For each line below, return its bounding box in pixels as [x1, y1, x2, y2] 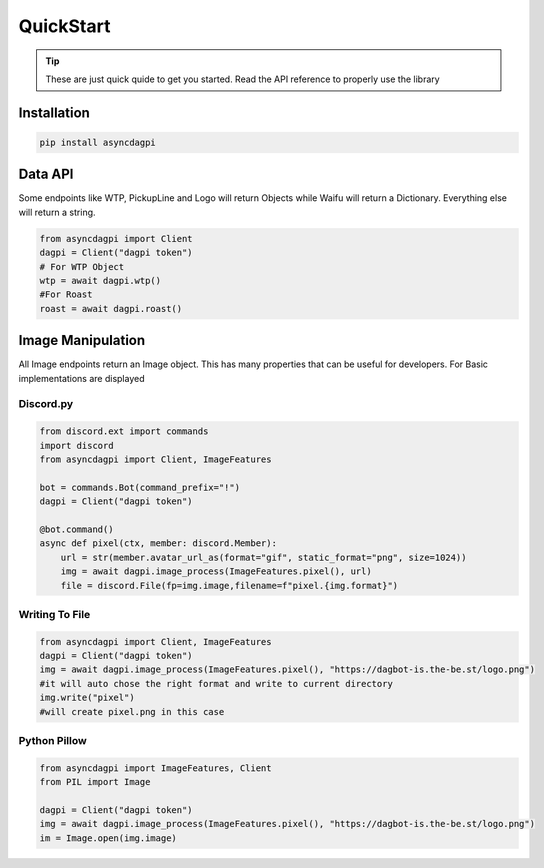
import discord [39, 440, 114, 451]
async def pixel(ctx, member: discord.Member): [39, 538, 277, 549]
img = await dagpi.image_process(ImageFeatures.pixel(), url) [60, 566, 372, 577]
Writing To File [18, 607, 91, 621]
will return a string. [18, 206, 96, 218]
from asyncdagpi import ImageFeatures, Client [39, 762, 272, 774]
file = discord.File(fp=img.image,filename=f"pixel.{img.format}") [60, 580, 399, 591]
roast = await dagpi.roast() [39, 303, 183, 314]
